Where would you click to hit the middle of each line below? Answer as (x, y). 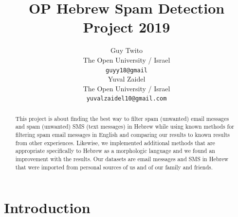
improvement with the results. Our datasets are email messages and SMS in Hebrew (122, 159)
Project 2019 (127, 27)
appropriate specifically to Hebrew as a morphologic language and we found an (115, 151)
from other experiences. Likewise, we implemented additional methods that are (115, 142)
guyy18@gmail (127, 70)
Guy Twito (127, 50)
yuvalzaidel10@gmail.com (127, 99)
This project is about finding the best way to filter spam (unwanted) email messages (122, 118)
